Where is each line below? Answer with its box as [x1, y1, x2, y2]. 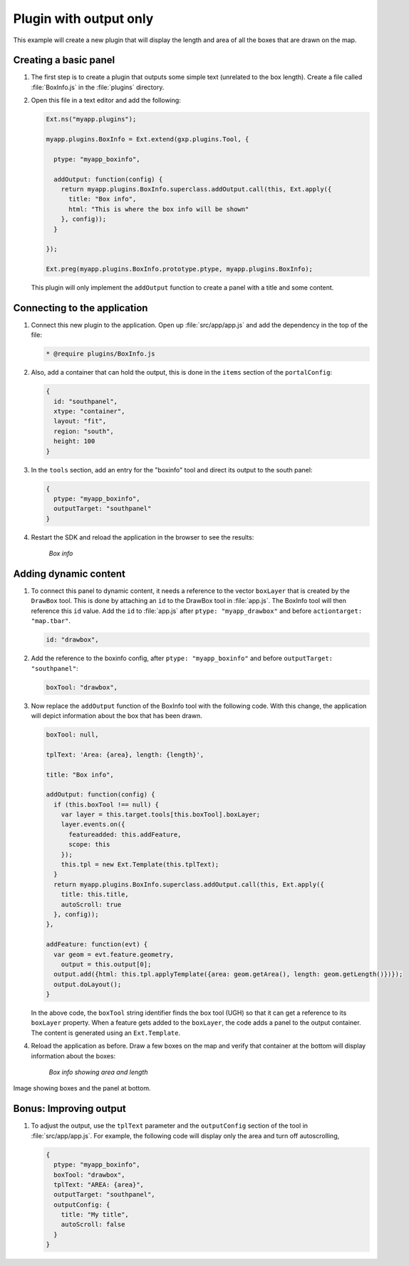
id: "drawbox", [46, 636, 99, 644]
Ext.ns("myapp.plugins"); [46, 115, 137, 123]
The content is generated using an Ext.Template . [31, 1028, 181, 1037]
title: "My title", [61, 1210, 130, 1219]
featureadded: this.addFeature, [68, 830, 182, 839]
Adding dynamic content [13, 567, 126, 579]
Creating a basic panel [13, 54, 115, 66]
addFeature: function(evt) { [46, 941, 148, 948]
